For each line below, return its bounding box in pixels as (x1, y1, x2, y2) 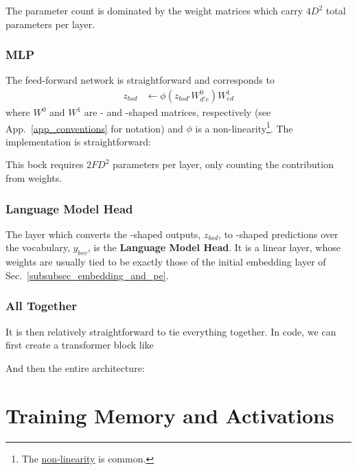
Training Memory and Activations (5, 401, 334, 429)
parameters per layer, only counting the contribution (113, 157, 334, 172)
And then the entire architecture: (5, 360, 145, 375)
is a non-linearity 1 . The (195, 119, 293, 135)
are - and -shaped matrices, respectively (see (84, 105, 271, 119)
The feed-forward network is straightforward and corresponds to (5, 73, 275, 87)
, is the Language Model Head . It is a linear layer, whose (87, 240, 341, 255)
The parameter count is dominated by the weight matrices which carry (5, 3, 303, 17)
